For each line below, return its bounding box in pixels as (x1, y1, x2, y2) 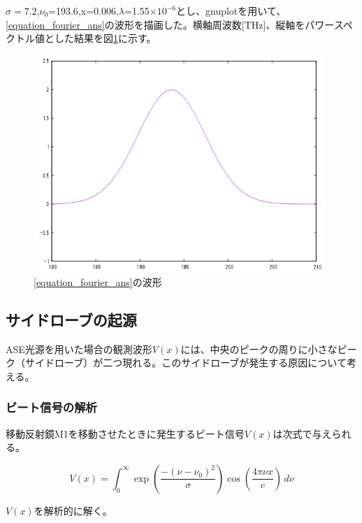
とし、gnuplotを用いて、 (176, 3, 287, 17)
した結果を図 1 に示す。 (54, 31, 157, 45)
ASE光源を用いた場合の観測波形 (6, 341, 152, 356)
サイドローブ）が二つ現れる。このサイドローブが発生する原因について (24, 355, 347, 370)
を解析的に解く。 (34, 503, 113, 517)
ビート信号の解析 (6, 399, 97, 416)
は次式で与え (273, 426, 332, 440)
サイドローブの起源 (6, 308, 137, 330)
